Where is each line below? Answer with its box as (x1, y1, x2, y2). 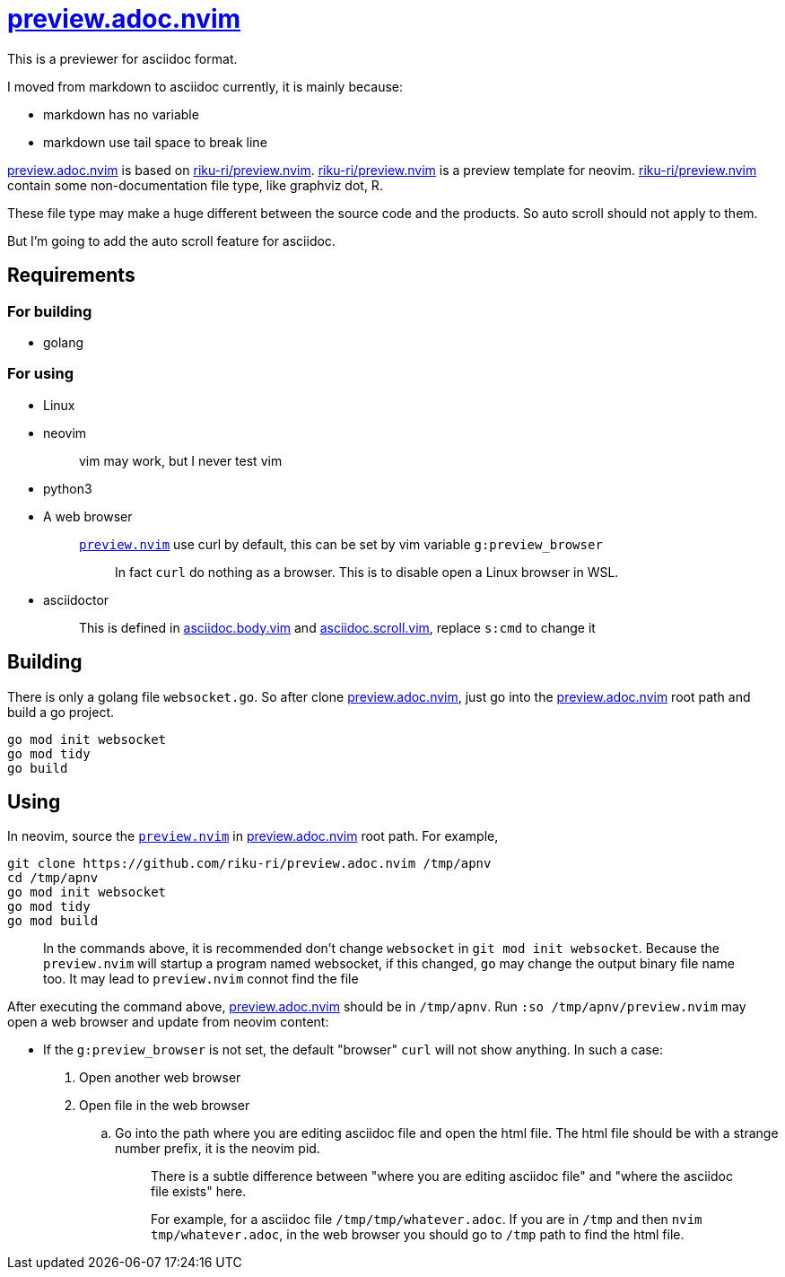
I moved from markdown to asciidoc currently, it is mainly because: (7, 78, 404, 94)
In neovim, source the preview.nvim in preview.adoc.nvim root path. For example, (7, 828, 499, 844)
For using (7, 364, 74, 383)
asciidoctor (43, 591, 109, 608)
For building (7, 302, 92, 320)
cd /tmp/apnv (7, 870, 99, 886)
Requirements (7, 264, 135, 287)
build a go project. (7, 704, 115, 720)
